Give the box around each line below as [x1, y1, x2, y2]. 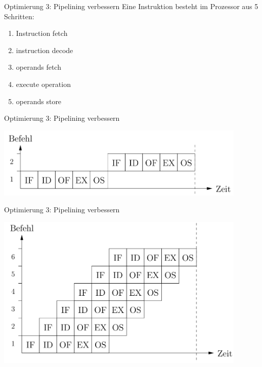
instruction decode [16, 44, 73, 55]
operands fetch [16, 62, 61, 72]
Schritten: [4, 11, 34, 21]
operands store [16, 96, 62, 106]
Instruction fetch [16, 28, 68, 38]
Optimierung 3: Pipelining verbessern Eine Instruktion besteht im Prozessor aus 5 [4, 1, 258, 11]
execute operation [16, 78, 71, 89]
